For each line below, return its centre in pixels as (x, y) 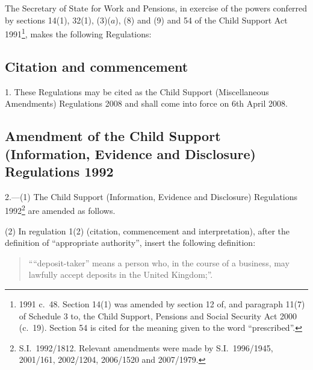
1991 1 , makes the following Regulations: (78, 33)
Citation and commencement (97, 66)
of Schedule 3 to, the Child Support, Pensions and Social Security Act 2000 (158, 315)
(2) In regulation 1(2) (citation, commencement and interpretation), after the (147, 230)
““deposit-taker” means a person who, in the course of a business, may (159, 262)
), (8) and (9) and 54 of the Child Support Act (201, 20)
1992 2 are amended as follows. (60, 210)
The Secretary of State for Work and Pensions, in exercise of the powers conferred (156, 8)
